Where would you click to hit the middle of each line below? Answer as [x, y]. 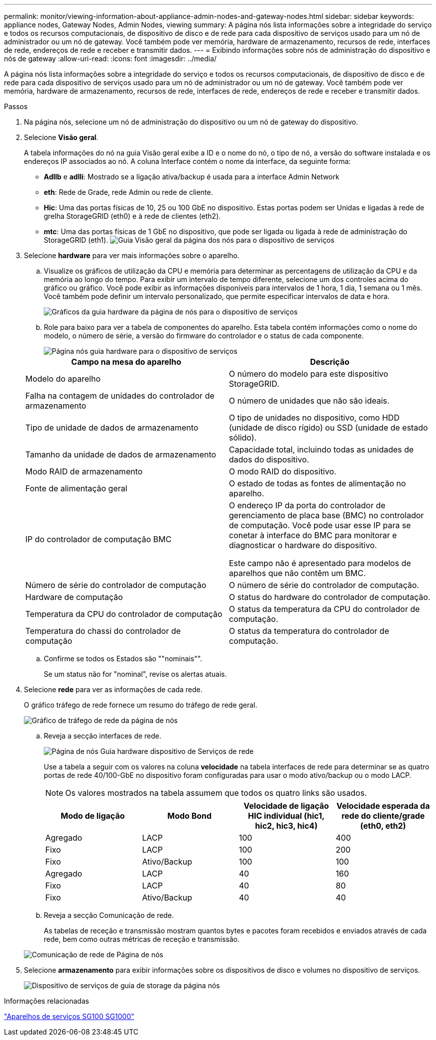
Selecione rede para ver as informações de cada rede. [113, 689]
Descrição [330, 362]
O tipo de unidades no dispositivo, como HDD [314, 418]
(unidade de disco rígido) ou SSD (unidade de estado [328, 428]
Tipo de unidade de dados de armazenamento [112, 428]
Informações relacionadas [47, 1001]
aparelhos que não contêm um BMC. [297, 573]
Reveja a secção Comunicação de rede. [109, 915]
